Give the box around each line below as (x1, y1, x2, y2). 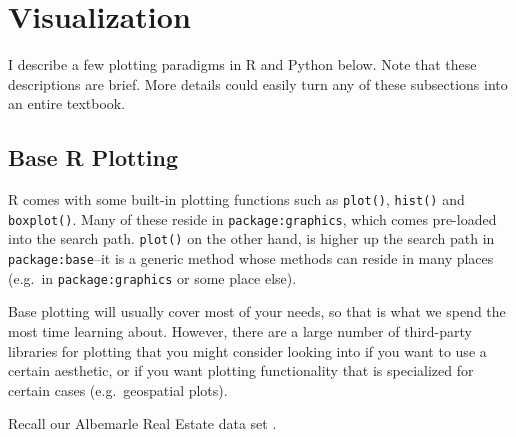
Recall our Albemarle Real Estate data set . (8, 413, 277, 434)
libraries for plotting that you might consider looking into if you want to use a (8, 340, 487, 361)
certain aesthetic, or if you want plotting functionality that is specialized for (8, 360, 474, 381)
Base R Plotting (8, 142, 178, 173)
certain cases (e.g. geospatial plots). (8, 379, 228, 400)
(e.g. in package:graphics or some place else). (8, 267, 297, 288)
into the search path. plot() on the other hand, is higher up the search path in (8, 228, 495, 249)
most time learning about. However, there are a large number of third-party (8, 320, 472, 341)
